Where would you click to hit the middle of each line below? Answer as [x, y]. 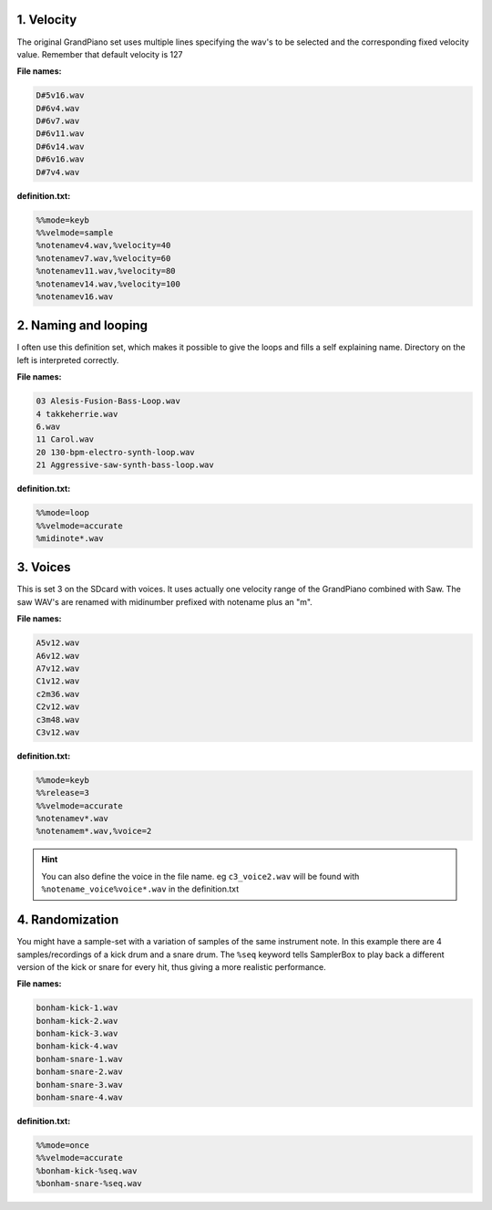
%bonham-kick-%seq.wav [87, 1171]
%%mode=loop [63, 513]
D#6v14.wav [60, 146]
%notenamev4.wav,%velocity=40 [103, 245]
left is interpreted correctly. [68, 360]
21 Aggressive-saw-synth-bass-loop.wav [125, 465]
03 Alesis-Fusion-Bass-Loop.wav [108, 401]
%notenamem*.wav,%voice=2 [94, 831]
